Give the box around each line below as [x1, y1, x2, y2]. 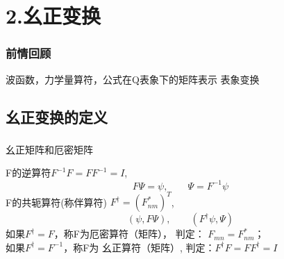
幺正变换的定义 [6, 106, 108, 127]
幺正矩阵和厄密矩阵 [6, 142, 93, 156]
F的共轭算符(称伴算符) [6, 194, 108, 209]
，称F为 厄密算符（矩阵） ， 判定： [53, 226, 205, 241]
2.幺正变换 [6, 1, 101, 30]
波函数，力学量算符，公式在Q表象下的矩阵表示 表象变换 [6, 72, 260, 86]
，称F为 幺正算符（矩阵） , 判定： [63, 240, 215, 254]
